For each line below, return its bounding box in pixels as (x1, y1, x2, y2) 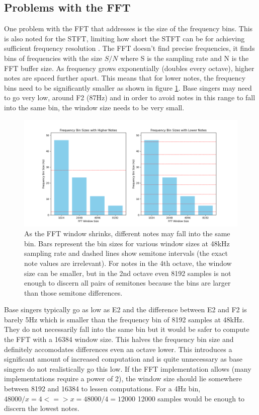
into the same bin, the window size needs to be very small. (4, 102, 185, 112)
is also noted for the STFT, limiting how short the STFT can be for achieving (4, 33, 245, 43)
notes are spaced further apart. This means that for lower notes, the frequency (4, 73, 246, 83)
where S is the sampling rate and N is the (120, 52, 249, 63)
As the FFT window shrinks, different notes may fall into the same (24, 228, 230, 239)
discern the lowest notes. (4, 403, 79, 413)
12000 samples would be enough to (137, 393, 245, 403)
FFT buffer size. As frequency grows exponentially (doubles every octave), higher (4, 62, 254, 73)
